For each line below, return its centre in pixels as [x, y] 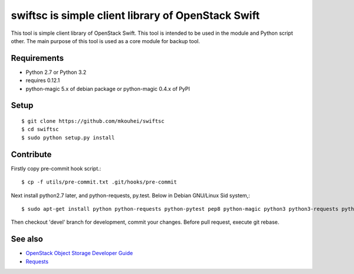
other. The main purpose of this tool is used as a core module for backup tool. [106, 41]
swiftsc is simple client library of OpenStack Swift [135, 15]
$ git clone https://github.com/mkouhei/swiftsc [93, 121]
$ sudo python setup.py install [68, 138]
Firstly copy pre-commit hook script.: [56, 168]
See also [27, 239]
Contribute [31, 154]
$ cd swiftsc [40, 129]
